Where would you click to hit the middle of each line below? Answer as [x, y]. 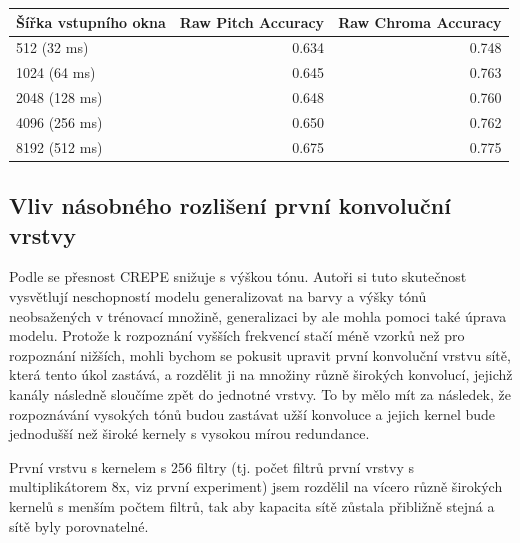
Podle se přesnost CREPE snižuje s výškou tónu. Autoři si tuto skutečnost [238, 276]
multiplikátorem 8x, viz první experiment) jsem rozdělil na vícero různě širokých [256, 486]
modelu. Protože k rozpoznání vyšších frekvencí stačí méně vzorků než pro [237, 335]
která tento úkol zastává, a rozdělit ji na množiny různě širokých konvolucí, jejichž [261, 374]
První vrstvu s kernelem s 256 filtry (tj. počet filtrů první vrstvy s [211, 466]
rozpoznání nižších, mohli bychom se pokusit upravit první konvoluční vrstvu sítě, [260, 354]
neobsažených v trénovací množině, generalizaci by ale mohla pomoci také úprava [258, 315]
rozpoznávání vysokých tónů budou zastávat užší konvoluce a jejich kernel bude [252, 413]
